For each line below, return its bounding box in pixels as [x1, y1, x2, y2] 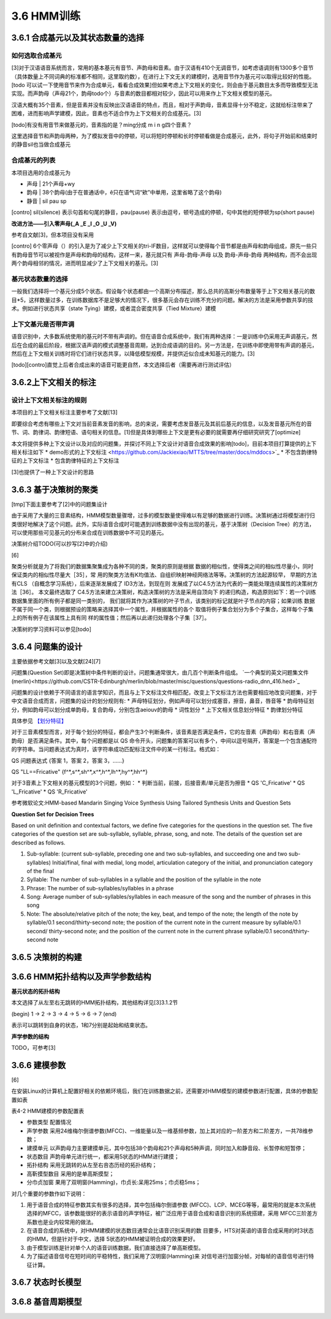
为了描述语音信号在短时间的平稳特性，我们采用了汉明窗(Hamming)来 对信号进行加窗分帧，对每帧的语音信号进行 [26, 1253, 309, 1260]
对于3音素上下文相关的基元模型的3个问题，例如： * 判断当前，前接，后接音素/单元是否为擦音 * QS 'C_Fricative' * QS [11, 779, 305, 787]
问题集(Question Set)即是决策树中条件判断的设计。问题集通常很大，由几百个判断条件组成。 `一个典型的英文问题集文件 [11, 669, 309, 676]
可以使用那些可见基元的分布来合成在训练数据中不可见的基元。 [11, 529, 167, 536]
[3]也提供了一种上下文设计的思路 [11, 468, 94, 475]
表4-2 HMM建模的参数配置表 [11, 1107, 85, 1114]
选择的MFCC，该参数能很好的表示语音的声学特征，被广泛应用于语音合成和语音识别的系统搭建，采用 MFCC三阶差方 [26, 1210, 318, 1217]
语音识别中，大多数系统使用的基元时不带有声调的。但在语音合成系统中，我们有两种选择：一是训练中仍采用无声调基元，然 [11, 333, 318, 340]
